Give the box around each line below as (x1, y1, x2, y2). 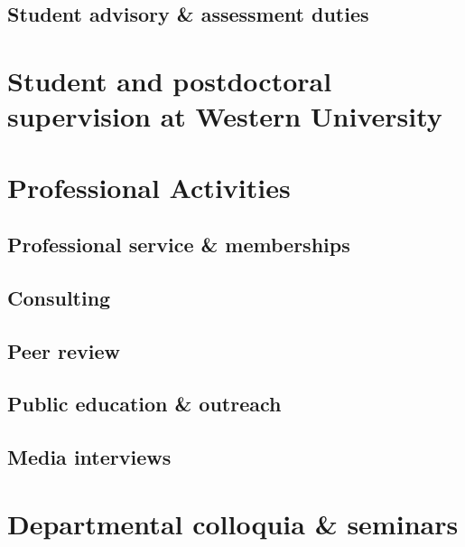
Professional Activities (7, 168, 291, 205)
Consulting (7, 283, 111, 311)
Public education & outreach (7, 390, 282, 418)
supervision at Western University (7, 98, 442, 135)
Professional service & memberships (7, 231, 350, 259)
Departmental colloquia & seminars (7, 505, 459, 542)
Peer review (7, 336, 120, 364)
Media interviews (7, 443, 172, 471)
